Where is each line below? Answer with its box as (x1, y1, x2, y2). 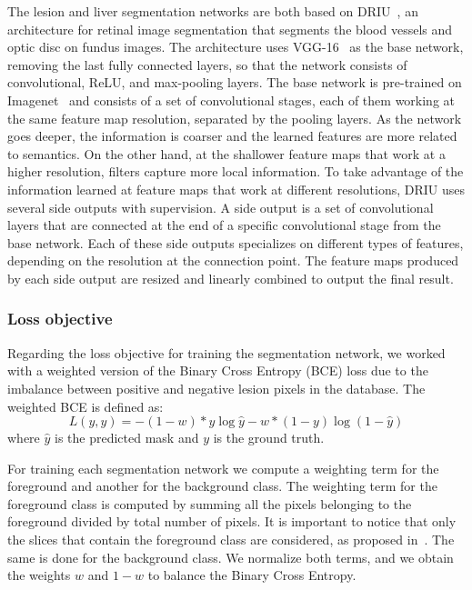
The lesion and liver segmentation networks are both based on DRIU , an (7, 2, 418, 20)
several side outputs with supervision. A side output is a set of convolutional (7, 197, 434, 216)
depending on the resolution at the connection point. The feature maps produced (7, 251, 459, 270)
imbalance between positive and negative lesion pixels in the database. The (7, 378, 426, 397)
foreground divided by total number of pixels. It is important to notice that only (7, 512, 457, 531)
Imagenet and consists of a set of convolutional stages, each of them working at (7, 90, 456, 109)
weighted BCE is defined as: (7, 396, 164, 415)
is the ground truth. (213, 428, 325, 447)
